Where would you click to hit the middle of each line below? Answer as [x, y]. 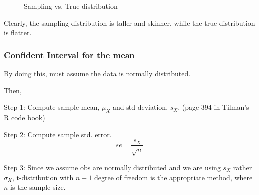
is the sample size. [38, 187]
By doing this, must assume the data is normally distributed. [97, 73]
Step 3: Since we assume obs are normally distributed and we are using [112, 167]
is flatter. [18, 33]
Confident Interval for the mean [69, 55]
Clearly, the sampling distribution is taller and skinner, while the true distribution [129, 23]
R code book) [25, 117]
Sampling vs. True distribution [71, 6]
